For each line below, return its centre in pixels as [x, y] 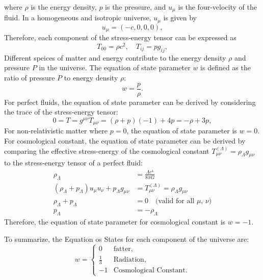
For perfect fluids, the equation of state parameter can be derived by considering [130, 102]
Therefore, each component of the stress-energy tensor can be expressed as [120, 37]
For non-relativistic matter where [56, 131]
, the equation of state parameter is [182, 131]
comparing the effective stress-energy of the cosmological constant [107, 150]
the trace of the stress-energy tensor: [61, 112]
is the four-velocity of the [217, 7]
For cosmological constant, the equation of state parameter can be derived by [125, 140]
